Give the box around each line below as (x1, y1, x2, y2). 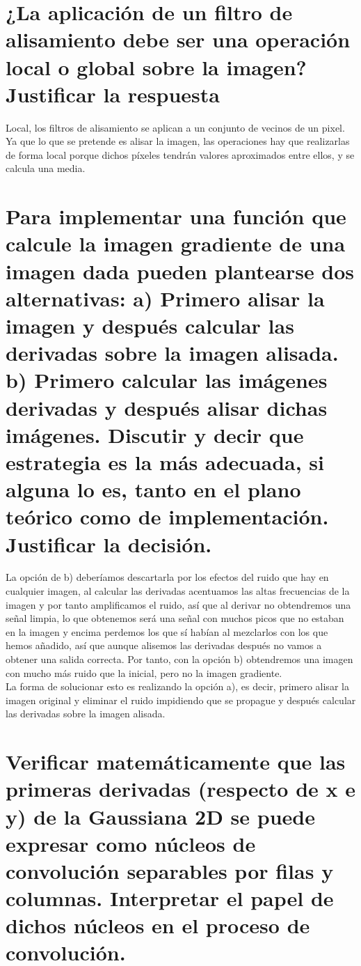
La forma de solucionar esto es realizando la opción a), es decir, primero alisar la (6, 679, 349, 694)
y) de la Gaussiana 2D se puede (6, 802, 315, 830)
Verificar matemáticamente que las (6, 747, 346, 776)
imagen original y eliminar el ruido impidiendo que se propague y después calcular (6, 692, 356, 707)
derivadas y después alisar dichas (6, 393, 328, 421)
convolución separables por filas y (6, 856, 334, 885)
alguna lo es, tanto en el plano (6, 475, 301, 504)
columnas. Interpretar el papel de (6, 884, 334, 912)
